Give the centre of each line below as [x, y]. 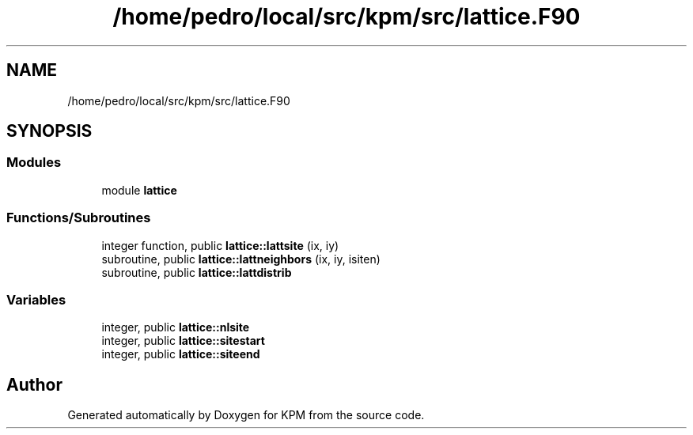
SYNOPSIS [49, 131]
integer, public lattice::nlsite [176, 327]
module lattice [139, 190]
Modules [34, 163]
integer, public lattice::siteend [181, 354]
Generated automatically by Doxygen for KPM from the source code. [246, 415]
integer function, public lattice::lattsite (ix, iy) [220, 245]
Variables [36, 299]
